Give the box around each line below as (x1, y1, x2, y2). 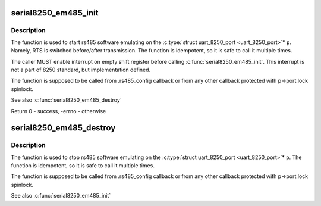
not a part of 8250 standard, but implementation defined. (11, 66, 151, 73)
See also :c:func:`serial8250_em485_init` (11, 192, 111, 199)
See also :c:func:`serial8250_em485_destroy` (11, 96, 122, 104)
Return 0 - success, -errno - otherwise (11, 107, 106, 114)
